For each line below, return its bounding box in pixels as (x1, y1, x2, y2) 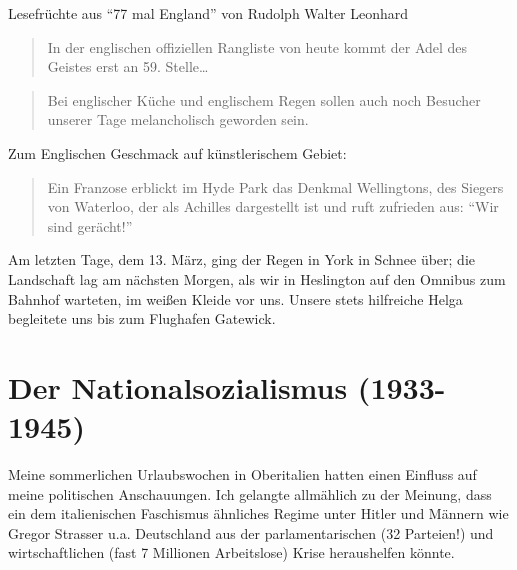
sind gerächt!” (47, 215, 133, 236)
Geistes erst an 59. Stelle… (47, 56, 209, 77)
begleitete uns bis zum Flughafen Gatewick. (8, 308, 276, 329)
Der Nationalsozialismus (8, 366, 348, 407)
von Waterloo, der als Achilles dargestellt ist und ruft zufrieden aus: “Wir (47, 196, 499, 217)
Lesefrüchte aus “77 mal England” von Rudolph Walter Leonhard (8, 3, 409, 23)
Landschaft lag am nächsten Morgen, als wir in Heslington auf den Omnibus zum (8, 268, 506, 289)
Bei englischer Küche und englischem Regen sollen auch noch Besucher (47, 89, 481, 110)
